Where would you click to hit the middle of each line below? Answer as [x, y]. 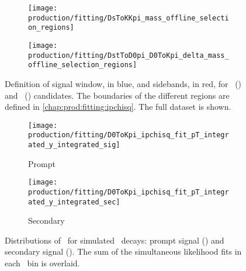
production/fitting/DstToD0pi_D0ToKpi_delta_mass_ [129, 55]
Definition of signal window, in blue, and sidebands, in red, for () [123, 83]
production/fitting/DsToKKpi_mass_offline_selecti [129, 18]
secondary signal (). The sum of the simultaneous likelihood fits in [123, 251]
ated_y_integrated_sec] [74, 202]
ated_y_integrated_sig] [74, 145]
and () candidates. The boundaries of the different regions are [117, 95]
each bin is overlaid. [42, 263]
